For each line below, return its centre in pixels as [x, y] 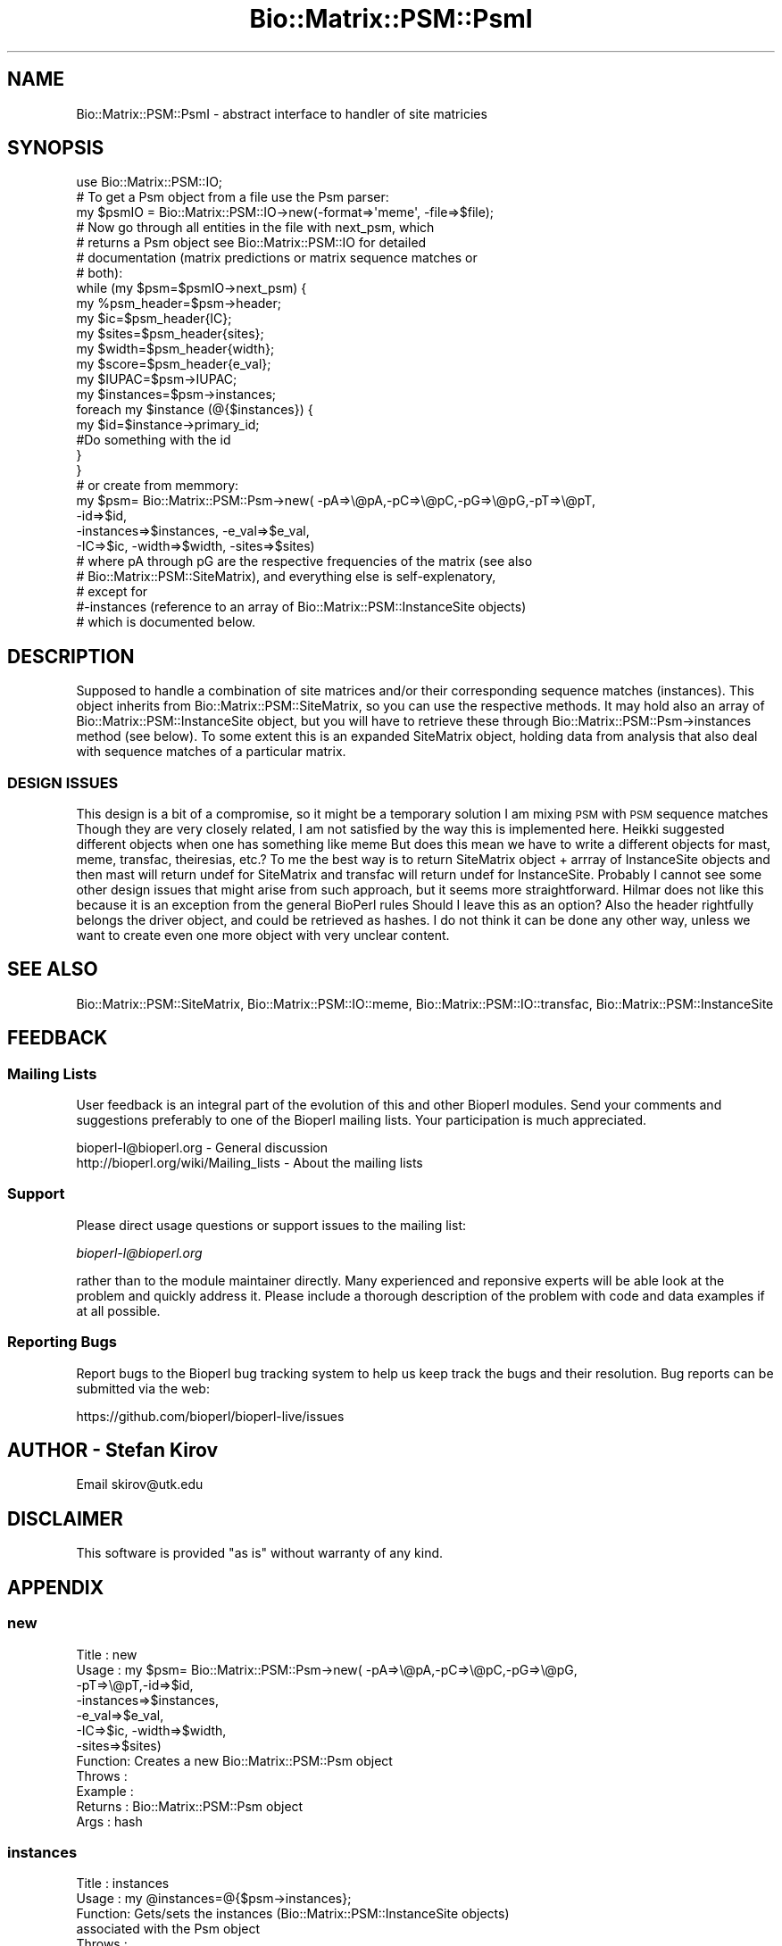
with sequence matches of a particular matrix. [211, 752]
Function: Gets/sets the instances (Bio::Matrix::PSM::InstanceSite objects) [293, 1914]
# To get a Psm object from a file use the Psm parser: [233, 197]
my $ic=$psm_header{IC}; [154, 319]
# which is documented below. [166, 622]
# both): [100, 273]
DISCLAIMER [65, 1518]
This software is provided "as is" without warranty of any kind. [260, 1553]
